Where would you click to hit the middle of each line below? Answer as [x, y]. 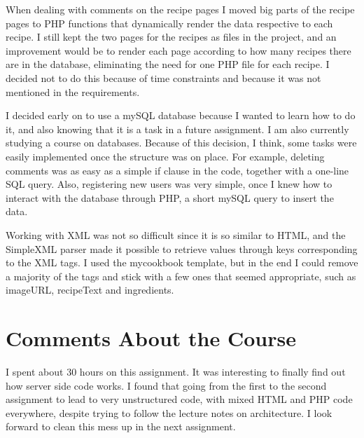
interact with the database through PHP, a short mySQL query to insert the [170, 197]
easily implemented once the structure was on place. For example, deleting [165, 156]
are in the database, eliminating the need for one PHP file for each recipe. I [168, 64]
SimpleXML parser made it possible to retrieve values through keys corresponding [182, 248]
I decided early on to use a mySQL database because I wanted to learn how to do [181, 115]
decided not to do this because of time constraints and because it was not [163, 77]
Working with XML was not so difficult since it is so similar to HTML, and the [176, 234]
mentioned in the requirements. [73, 91]
